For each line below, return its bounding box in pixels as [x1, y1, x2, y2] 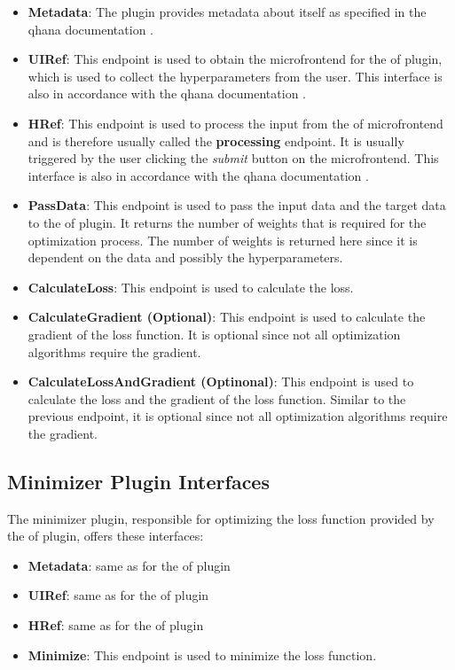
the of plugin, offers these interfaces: [7, 526, 204, 545]
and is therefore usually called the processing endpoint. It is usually [27, 131, 404, 150]
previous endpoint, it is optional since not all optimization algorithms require [27, 407, 448, 425]
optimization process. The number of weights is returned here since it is [27, 230, 418, 249]
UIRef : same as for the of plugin [27, 586, 209, 604]
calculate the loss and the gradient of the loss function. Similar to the [27, 389, 406, 408]
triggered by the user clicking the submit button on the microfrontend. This [27, 149, 439, 167]
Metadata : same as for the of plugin [27, 556, 231, 574]
